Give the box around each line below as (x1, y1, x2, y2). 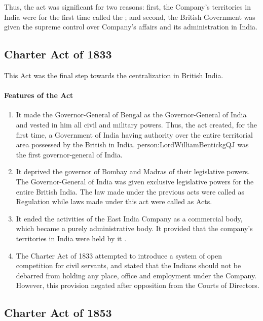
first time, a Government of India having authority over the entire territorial (16, 129, 253, 140)
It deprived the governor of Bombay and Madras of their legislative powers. (16, 166, 250, 177)
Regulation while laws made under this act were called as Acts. (16, 196, 212, 207)
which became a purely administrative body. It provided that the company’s (16, 223, 253, 234)
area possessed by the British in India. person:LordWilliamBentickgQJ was (16, 139, 249, 150)
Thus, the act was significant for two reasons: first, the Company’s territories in (4, 2, 251, 12)
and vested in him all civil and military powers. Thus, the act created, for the (16, 119, 257, 130)
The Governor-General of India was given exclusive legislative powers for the (16, 176, 254, 186)
